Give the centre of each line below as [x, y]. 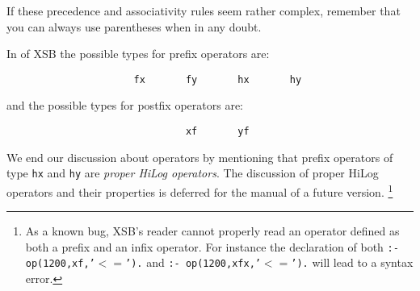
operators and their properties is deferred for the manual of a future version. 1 [200, 190]
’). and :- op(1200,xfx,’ [193, 262]
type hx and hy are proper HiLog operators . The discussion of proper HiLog [193, 173]
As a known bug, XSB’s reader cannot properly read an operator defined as [212, 231]
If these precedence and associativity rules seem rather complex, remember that [204, 10]
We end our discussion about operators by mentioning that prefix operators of [200, 157]
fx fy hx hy [218, 79]
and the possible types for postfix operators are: [125, 105]
